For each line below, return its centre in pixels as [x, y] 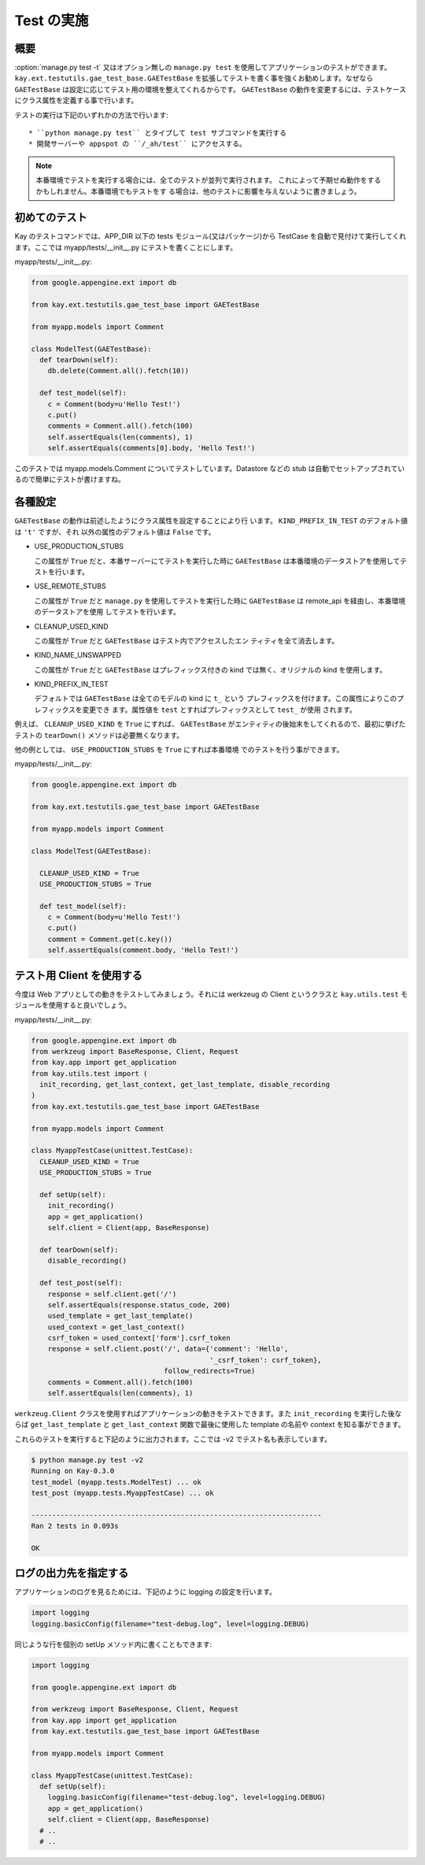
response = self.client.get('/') [112, 1294]
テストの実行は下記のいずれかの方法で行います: [92, 115]
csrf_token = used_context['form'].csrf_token [139, 1338]
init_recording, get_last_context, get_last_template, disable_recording [185, 1085]
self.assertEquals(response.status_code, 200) [139, 1305]
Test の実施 [52, 20]
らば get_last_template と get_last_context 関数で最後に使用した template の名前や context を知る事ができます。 [210, 1425]
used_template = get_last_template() [120, 1316]
